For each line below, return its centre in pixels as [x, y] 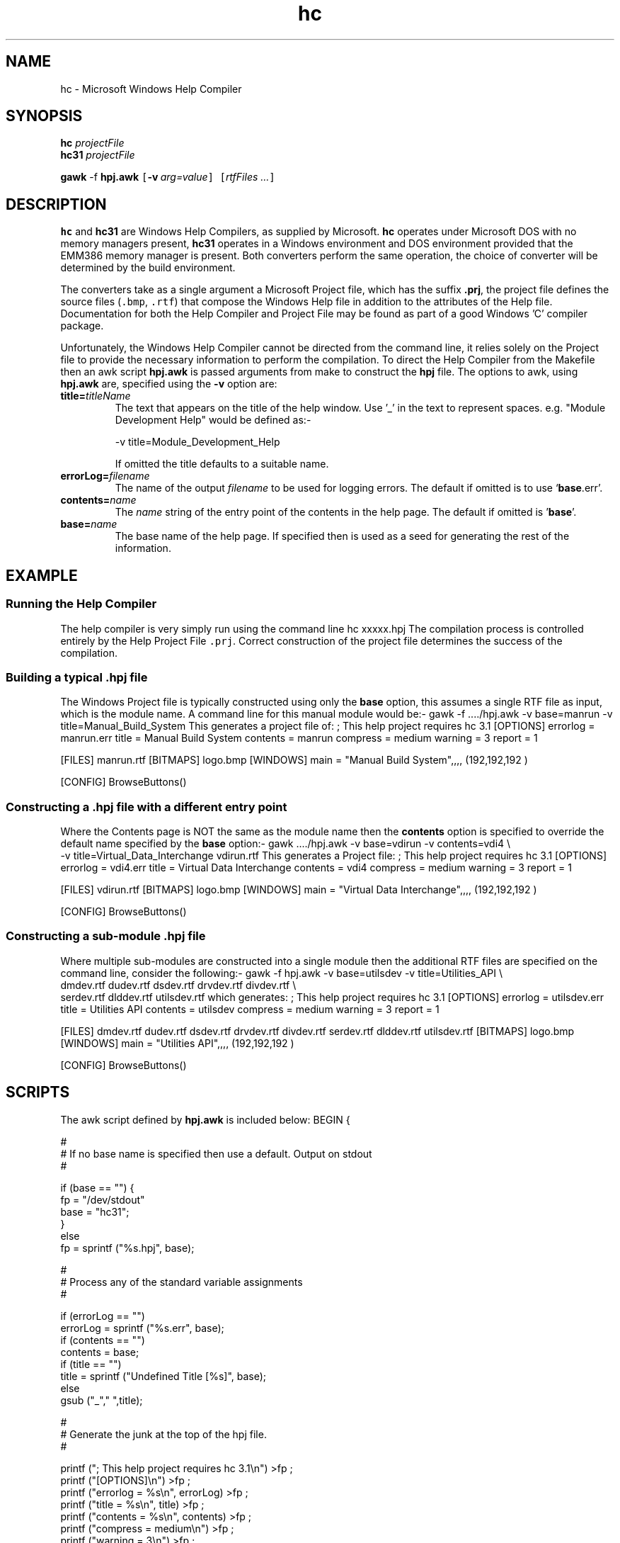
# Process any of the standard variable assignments [182, 1282]
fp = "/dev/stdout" [103, 1199]
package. [82, 326]
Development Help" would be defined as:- [213, 420]
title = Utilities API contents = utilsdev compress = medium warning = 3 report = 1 [250, 1009]
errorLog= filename [105, 476]
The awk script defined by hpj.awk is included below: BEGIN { [205, 1119]
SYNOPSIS [44, 116]
